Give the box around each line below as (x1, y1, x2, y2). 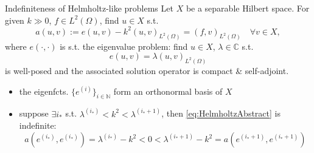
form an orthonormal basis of (113, 84, 223, 97)
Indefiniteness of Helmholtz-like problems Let (5, 2, 173, 14)
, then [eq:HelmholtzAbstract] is (161, 107, 281, 120)
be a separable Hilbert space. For (186, 2, 310, 14)
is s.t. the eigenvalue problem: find (60, 39, 188, 52)
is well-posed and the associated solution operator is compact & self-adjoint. (5, 64, 289, 76)
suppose (19, 107, 49, 120)
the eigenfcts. (19, 84, 69, 97)
